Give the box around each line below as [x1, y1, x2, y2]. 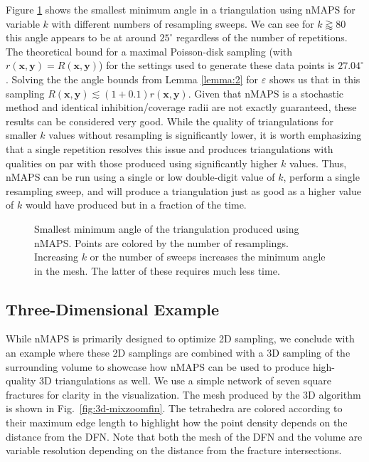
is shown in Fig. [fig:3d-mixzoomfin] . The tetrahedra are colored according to [6, 401, 343, 416]
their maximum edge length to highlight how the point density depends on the [6, 415, 348, 430]
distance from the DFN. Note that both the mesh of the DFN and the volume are [6, 429, 363, 443]
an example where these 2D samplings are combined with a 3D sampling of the [6, 345, 351, 360]
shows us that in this [269, 71, 360, 86]
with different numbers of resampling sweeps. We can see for [51, 16, 314, 31]
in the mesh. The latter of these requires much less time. [34, 263, 280, 278]
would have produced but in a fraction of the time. [25, 197, 247, 212]
